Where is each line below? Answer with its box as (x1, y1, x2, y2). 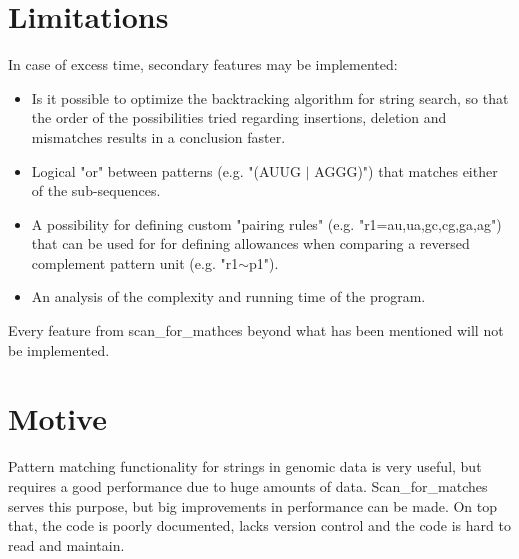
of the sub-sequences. (31, 180, 161, 201)
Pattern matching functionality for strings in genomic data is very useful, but (8, 456, 482, 477)
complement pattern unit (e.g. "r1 (31, 252, 239, 273)
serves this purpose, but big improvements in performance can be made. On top (8, 495, 498, 516)
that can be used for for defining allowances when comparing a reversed (31, 233, 470, 254)
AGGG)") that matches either (314, 160, 498, 181)
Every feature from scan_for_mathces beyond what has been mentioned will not (8, 320, 504, 341)
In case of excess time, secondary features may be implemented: (8, 54, 398, 75)
